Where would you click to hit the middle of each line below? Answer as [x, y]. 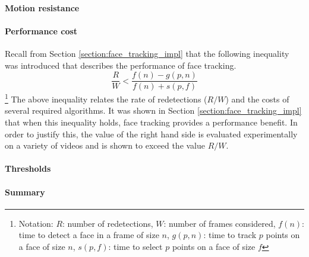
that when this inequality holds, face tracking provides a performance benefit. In [151, 122]
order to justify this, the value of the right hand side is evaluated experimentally [151, 134]
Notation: [36, 223]
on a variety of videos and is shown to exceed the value [105, 145]
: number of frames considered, [220, 223]
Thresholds [28, 168]
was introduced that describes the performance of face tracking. [121, 65]
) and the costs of [257, 99]
